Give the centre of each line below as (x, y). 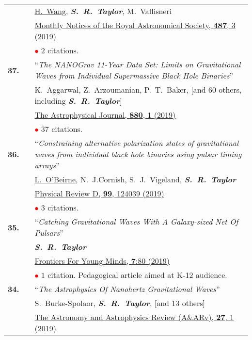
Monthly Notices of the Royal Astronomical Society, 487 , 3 (135, 25)
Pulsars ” (49, 233)
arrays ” (47, 165)
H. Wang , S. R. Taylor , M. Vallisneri (103, 11)
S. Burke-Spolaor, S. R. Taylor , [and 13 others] (120, 303)
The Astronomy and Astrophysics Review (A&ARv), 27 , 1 (134, 317)
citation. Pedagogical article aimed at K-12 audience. (137, 275)
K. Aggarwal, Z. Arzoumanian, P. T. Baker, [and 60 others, (138, 89)
